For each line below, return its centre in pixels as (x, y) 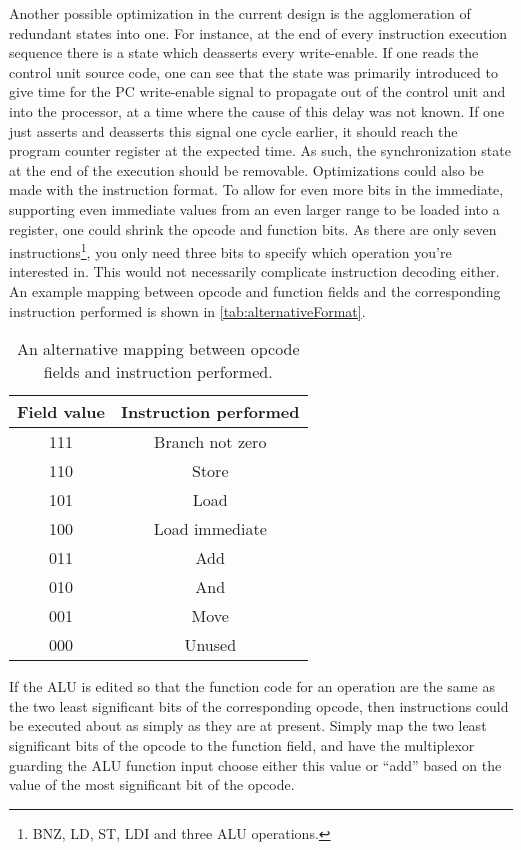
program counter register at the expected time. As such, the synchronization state (260, 150)
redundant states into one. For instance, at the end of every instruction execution (258, 32)
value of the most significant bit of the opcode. (152, 784)
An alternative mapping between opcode (158, 349)
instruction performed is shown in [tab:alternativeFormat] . (187, 310)
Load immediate (210, 529)
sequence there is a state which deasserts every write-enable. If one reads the (244, 52)
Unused (210, 645)
